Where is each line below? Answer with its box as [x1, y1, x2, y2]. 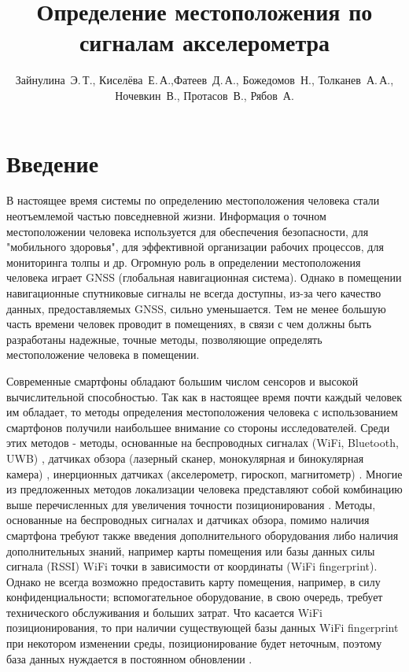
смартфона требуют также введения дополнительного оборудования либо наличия [6, 526, 399, 543]
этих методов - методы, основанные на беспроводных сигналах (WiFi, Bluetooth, [6, 434, 399, 451]
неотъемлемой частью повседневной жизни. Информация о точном [6, 208, 326, 224]
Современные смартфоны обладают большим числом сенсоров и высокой [6, 372, 359, 389]
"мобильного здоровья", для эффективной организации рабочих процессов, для [6, 238, 384, 255]
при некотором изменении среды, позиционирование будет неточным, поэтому [6, 635, 382, 652]
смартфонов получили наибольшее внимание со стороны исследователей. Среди [6, 419, 390, 435]
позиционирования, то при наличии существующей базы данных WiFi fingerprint [6, 619, 399, 636]
